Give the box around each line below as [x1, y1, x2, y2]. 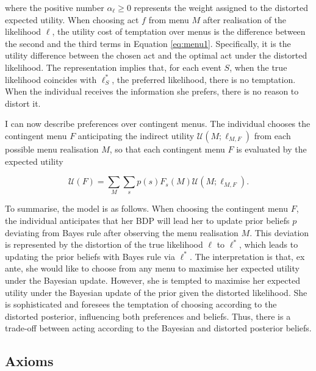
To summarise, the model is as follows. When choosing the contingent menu [5, 202, 289, 215]
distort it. [5, 96, 41, 109]
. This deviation [250, 226, 309, 239]
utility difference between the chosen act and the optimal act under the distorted [5, 49, 307, 62]
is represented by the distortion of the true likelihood [5, 238, 203, 251]
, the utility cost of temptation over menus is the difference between [52, 25, 306, 38]
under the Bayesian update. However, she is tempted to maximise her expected [5, 274, 300, 287]
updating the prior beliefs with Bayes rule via [5, 250, 175, 262]
